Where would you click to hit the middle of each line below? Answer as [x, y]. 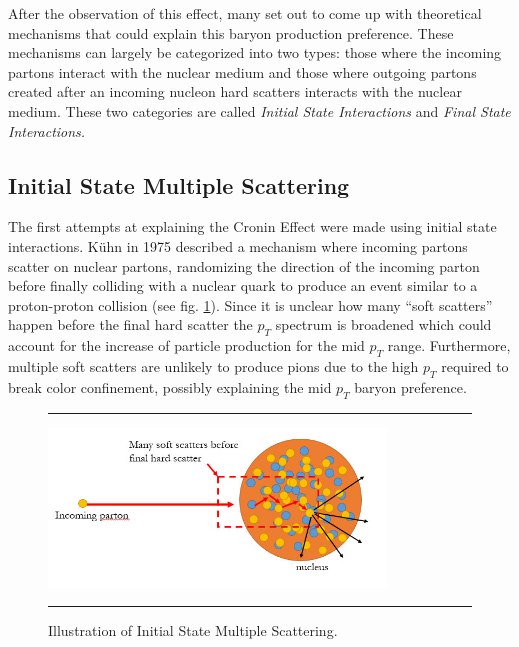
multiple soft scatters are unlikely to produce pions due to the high [213, 365]
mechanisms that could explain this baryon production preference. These [231, 32]
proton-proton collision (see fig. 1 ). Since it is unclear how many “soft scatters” [250, 304]
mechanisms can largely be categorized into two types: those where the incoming [255, 52]
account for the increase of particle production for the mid [186, 345]
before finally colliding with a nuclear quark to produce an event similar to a [243, 285]
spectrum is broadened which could [383, 324]
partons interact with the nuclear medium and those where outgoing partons [242, 71]
